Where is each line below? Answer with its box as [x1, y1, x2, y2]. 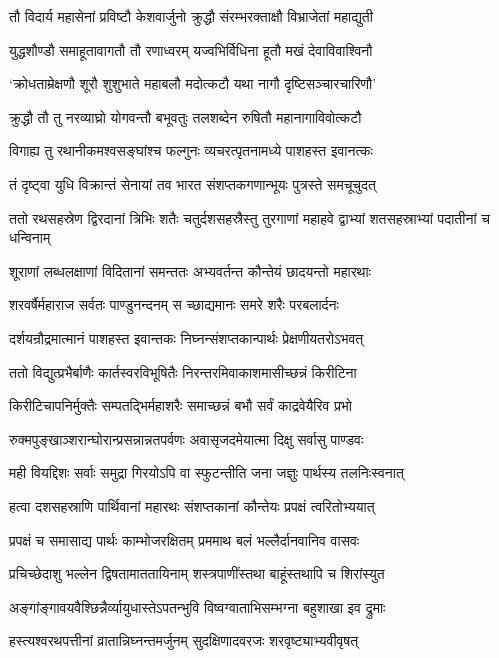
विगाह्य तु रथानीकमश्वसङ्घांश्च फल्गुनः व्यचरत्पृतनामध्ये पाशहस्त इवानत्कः [9, 140, 373, 161]
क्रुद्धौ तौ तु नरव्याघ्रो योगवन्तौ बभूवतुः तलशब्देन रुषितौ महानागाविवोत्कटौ [9, 106, 362, 127]
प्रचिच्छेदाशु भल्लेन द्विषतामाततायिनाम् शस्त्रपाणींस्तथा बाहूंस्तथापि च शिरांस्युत [9, 563, 385, 584]
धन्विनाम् [9, 227, 51, 248]
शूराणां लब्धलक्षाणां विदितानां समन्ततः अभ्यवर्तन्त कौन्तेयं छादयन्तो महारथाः [9, 260, 371, 281]
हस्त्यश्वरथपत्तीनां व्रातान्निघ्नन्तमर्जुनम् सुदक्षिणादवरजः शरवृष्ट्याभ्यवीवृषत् [9, 630, 359, 651]
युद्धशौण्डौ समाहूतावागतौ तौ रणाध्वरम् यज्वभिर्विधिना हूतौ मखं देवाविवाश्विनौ [9, 39, 373, 60]
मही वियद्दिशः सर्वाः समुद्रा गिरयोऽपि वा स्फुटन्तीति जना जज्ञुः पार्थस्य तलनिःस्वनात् [9, 462, 404, 483]
